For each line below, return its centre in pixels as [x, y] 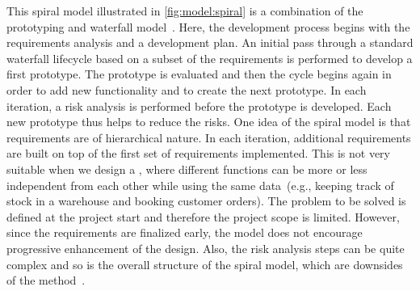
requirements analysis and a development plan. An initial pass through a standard [210, 42]
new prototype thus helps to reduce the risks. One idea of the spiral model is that [209, 122]
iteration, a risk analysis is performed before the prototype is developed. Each [199, 105]
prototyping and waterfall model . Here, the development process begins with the [208, 26]
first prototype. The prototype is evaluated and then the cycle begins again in [199, 74]
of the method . [46, 280]
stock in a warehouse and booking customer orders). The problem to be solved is [206, 201]
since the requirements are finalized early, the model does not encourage [185, 232]
